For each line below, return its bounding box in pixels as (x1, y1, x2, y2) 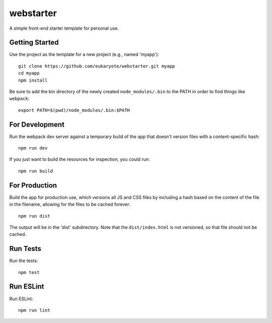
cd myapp (18, 71, 40, 76)
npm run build (18, 168, 53, 174)
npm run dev (18, 145, 48, 151)
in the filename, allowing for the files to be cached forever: (9, 202, 130, 208)
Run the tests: (9, 257, 38, 264)
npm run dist (18, 213, 50, 219)
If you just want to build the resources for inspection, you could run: (9, 156, 150, 162)
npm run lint (18, 307, 50, 313)
